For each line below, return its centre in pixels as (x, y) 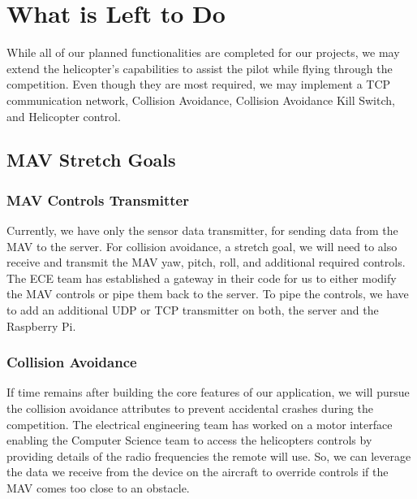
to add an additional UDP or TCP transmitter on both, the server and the (193, 310)
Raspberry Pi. (41, 325)
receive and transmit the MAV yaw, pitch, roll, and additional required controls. (206, 262)
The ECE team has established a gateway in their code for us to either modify (202, 278)
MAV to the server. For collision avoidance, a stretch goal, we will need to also (202, 246)
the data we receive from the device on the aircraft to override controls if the (198, 472)
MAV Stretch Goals (91, 160)
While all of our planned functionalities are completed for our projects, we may (203, 52)
